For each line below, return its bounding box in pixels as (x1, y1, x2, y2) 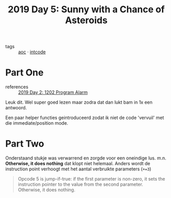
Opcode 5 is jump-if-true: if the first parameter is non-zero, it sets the (17, 176, 165, 182)
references (5, 84, 29, 90)
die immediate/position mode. (5, 120, 68, 126)
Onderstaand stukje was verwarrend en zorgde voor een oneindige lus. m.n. (5, 155, 167, 161)
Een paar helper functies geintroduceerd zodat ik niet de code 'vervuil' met (5, 114, 164, 121)
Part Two (5, 138, 45, 150)
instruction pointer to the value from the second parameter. (17, 181, 143, 188)
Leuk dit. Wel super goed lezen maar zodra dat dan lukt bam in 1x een (5, 99, 153, 106)
